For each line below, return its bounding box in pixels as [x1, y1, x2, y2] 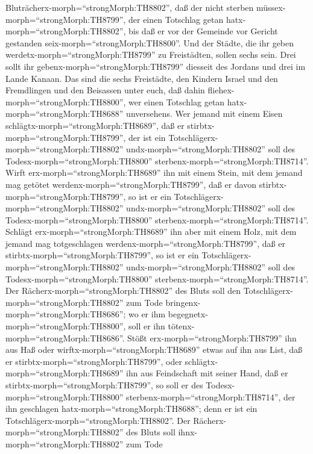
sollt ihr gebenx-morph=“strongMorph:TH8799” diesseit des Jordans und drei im [5, 60, 306, 72]
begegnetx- [168, 308, 208, 320]
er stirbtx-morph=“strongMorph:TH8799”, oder [5, 355, 182, 367]
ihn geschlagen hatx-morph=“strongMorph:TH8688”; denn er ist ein [5, 402, 258, 415]
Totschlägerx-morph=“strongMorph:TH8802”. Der [5, 414, 191, 426]
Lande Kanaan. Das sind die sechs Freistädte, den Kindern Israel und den [5, 72, 278, 84]
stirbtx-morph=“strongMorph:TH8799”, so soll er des [5, 379, 203, 391]
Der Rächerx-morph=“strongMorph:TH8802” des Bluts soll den [5, 284, 241, 297]
